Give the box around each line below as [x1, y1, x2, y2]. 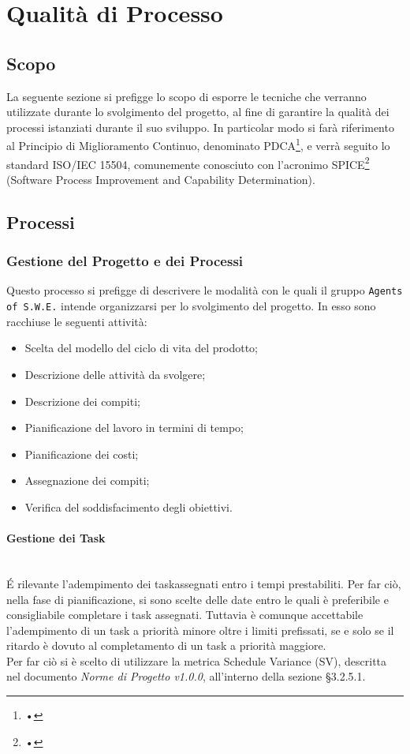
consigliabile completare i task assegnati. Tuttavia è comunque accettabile [6, 606, 363, 623]
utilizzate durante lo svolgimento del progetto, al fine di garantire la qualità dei [6, 103, 389, 120]
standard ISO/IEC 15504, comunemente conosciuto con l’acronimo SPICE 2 [6, 153, 370, 172]
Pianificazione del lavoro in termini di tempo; [24, 419, 244, 436]
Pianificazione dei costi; [24, 445, 139, 462]
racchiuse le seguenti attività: [6, 313, 147, 329]
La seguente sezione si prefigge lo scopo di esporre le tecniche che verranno [6, 88, 367, 104]
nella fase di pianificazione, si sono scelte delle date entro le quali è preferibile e [6, 591, 389, 607]
